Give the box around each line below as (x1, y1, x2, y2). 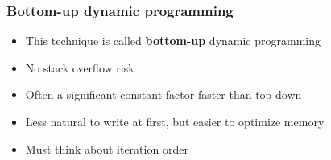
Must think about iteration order (25, 140, 188, 157)
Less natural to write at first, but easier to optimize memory (25, 113, 325, 129)
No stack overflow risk (25, 59, 134, 76)
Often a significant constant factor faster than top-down (25, 86, 302, 103)
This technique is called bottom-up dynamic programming (25, 32, 321, 49)
